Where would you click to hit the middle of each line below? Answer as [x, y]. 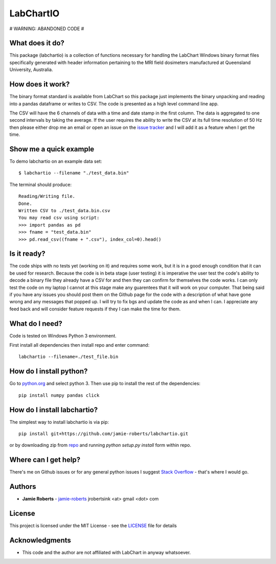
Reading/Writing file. [47, 196]
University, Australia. [31, 70]
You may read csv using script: [59, 218]
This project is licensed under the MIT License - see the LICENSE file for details [93, 526]
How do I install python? [49, 371]
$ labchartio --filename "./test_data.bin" [74, 173]
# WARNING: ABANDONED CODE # [47, 29]
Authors [23, 487]
